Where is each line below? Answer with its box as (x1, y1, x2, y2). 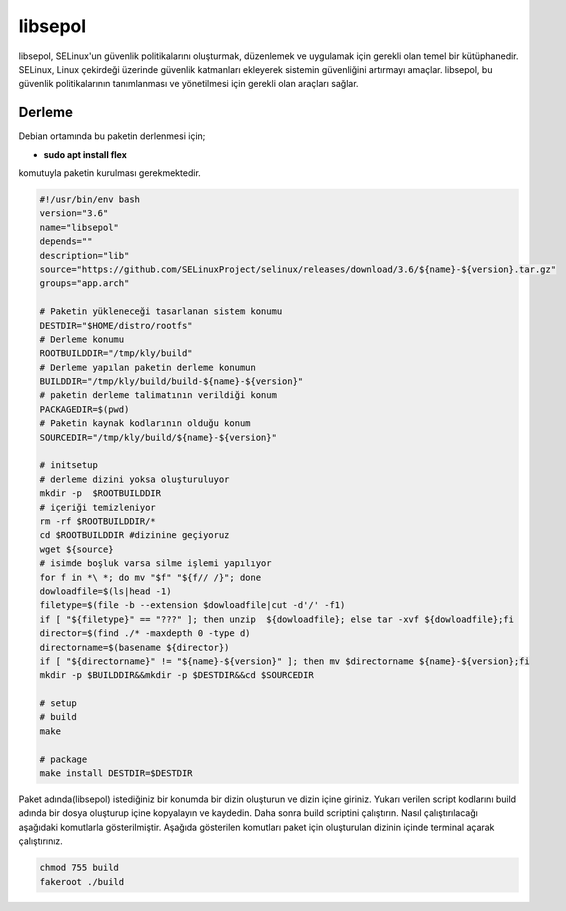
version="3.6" (39, 208, 109, 219)
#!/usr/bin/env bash (39, 194, 140, 205)
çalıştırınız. (18, 835, 64, 847)
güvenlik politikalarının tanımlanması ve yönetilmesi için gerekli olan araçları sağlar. (18, 78, 359, 90)
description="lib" (39, 250, 130, 261)
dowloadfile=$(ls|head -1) (39, 585, 172, 597)
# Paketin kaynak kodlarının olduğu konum (39, 418, 251, 429)
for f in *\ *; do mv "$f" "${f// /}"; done (39, 571, 262, 583)
